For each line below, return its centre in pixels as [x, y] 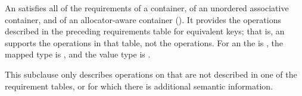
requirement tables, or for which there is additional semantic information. [139, 86]
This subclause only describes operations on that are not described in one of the [151, 74]
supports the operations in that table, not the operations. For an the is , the [144, 42]
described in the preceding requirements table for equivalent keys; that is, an [145, 31]
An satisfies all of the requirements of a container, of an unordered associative [147, 8]
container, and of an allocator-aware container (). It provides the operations [143, 19]
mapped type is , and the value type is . [78, 54]
